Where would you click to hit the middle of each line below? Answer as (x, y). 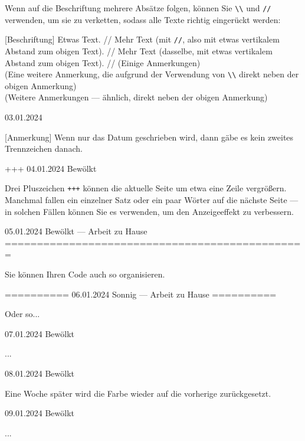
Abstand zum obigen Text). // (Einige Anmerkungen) (103, 62)
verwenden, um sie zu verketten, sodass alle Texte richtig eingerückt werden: (143, 19)
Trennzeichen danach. (44, 148)
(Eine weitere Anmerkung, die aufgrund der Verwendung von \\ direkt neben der (152, 74)
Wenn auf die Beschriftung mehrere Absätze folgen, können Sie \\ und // (138, 8)
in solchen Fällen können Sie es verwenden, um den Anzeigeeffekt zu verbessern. (149, 211)
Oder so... (22, 314)
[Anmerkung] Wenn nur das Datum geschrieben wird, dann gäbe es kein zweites (149, 137)
